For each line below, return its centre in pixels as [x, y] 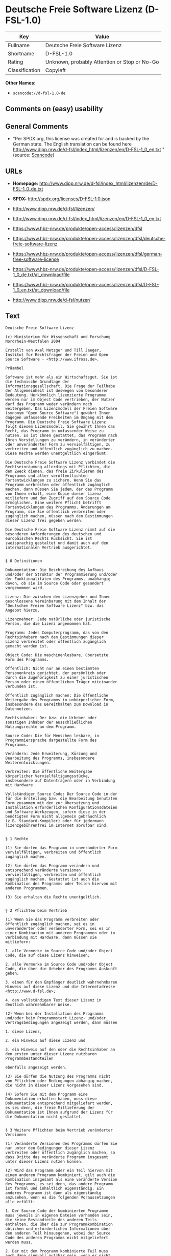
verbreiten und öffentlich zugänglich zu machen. [59, 449]
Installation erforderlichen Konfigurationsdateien [61, 807]
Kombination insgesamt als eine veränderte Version [61, 1179]
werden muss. [19, 1242]
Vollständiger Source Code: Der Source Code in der [61, 794]
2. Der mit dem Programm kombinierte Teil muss [57, 1251]
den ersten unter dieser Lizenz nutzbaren [51, 1054]
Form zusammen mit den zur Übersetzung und [52, 803]
